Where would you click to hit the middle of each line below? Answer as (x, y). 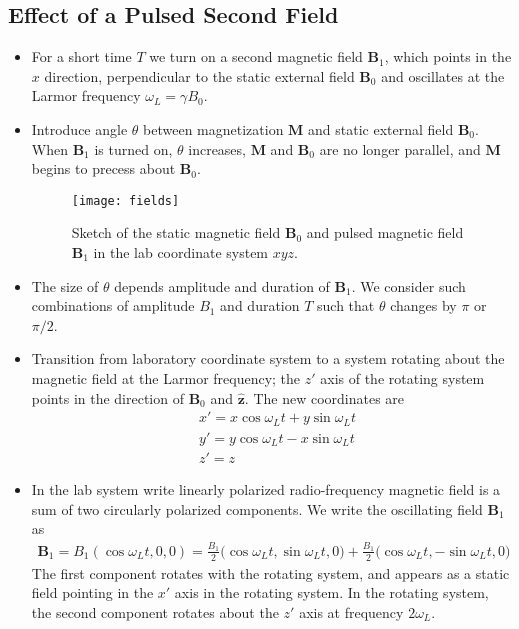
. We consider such (408, 285)
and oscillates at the (443, 75)
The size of (65, 285)
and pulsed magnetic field (385, 232)
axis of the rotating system (402, 377)
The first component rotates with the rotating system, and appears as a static (270, 572)
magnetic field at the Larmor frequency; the (166, 377)
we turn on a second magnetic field (256, 56)
